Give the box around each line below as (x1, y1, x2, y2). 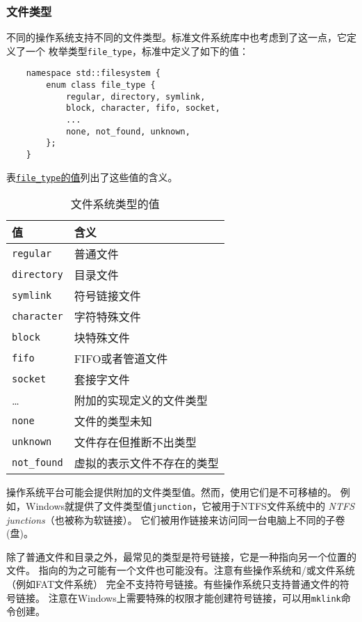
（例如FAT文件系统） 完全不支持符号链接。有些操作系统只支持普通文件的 (6, 577, 340, 591)
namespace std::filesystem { (26, 68, 161, 79)
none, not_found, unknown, (65, 126, 190, 137)
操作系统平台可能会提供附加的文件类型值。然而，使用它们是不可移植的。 (6, 485, 337, 499)
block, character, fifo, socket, (65, 103, 220, 114)
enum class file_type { (46, 80, 156, 91)
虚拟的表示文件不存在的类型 (74, 455, 219, 472)
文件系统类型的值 (70, 196, 160, 212)
